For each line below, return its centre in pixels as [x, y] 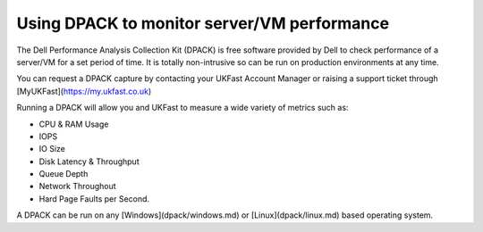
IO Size [52, 149]
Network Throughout [77, 186]
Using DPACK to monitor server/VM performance [203, 23]
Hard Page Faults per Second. [94, 199]
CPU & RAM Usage [74, 124]
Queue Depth [64, 174]
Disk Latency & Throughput [89, 162]
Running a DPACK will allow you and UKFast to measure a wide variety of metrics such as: [182, 108]
